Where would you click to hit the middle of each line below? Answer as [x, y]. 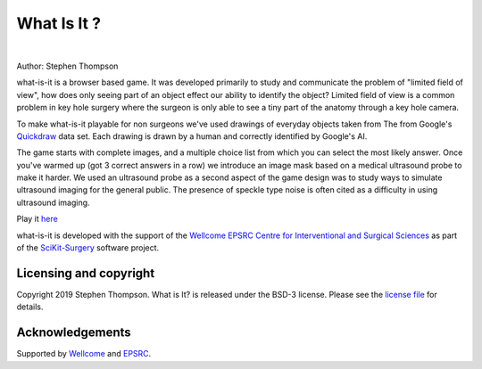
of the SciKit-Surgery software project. [88, 248]
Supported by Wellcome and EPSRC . [84, 354]
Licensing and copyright [86, 273]
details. [30, 307]
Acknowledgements [74, 333]
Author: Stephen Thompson [67, 66]
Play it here [37, 219]
